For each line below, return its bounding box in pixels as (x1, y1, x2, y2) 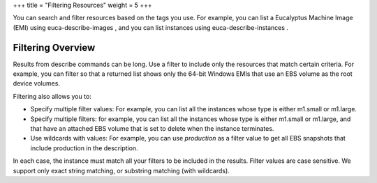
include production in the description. (30, 143, 139, 152)
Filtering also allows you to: (13, 92, 92, 100)
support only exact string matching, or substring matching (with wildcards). (13, 166, 230, 175)
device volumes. (13, 79, 61, 88)
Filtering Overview (13, 42, 96, 54)
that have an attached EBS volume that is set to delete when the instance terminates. (30, 125, 274, 133)
